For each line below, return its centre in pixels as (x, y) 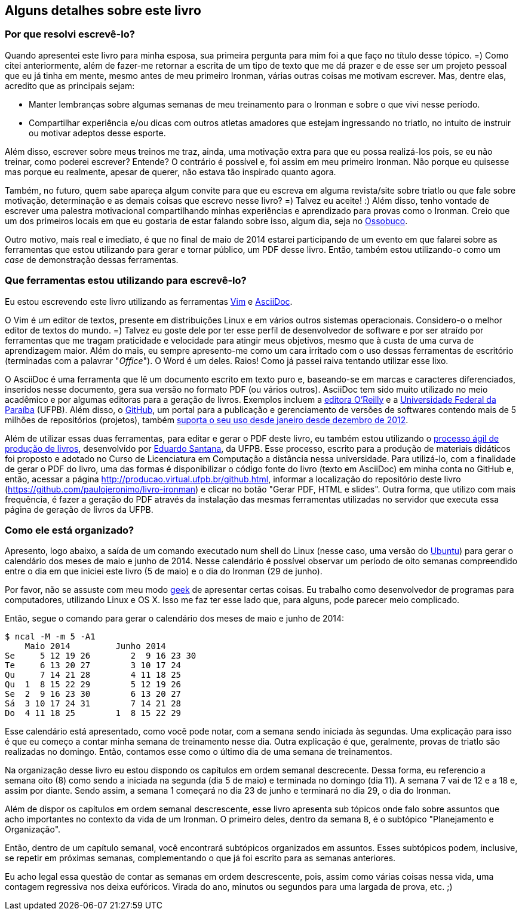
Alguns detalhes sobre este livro (103, 10)
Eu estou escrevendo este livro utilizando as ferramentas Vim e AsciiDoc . (149, 301)
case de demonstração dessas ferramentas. (92, 259)
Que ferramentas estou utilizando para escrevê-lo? (126, 281)
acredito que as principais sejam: (70, 85)
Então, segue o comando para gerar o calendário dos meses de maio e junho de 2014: (175, 619)
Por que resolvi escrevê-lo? (70, 34)
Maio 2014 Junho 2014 (95, 646)
